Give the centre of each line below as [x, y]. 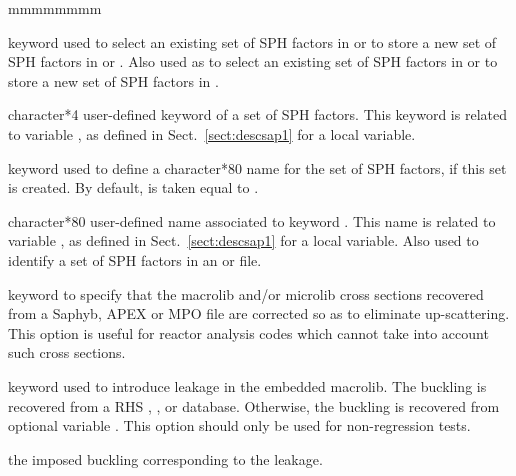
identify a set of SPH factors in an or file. [135, 259]
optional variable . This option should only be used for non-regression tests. [239, 425]
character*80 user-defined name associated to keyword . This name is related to [252, 220]
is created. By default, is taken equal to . [133, 187]
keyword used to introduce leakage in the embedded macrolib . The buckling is [247, 385]
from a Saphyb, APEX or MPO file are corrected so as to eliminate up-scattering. [259, 313]
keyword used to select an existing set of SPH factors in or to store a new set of [252, 41]
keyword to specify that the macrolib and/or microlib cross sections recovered [246, 293]
